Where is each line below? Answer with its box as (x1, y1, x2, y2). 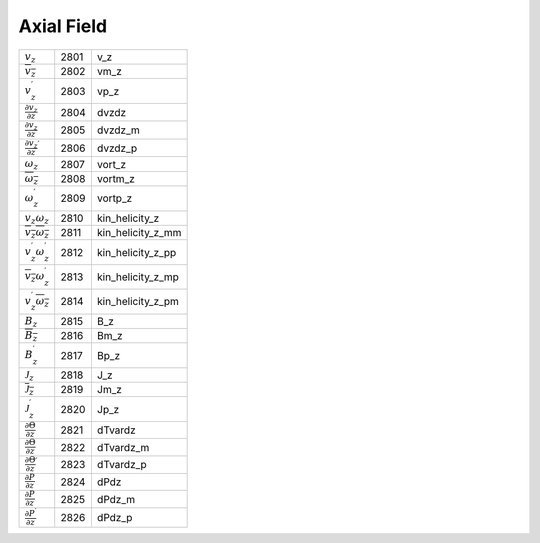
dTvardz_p (96, 458, 147, 472)
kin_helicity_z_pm (96, 295, 180, 309)
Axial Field (18, 15, 108, 37)
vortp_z (96, 191, 133, 205)
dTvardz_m (96, 440, 150, 454)
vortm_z (96, 171, 135, 185)
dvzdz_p (96, 141, 138, 155)
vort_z (96, 157, 127, 171)
